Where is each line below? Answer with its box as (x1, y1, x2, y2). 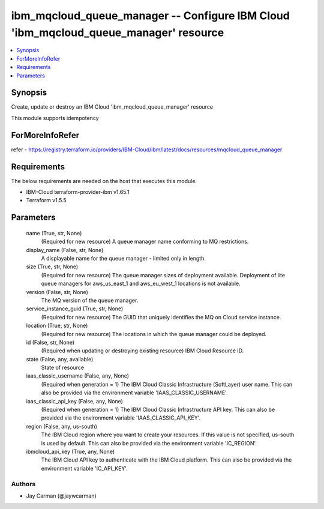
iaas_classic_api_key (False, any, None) (26, 397, 123, 405)
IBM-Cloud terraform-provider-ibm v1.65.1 (26, 188, 130, 196)
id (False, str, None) (26, 339, 75, 346)
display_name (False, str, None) (26, 246, 104, 253)
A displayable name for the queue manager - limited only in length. (41, 254, 206, 262)
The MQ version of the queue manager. (41, 297, 139, 304)
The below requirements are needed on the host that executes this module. (11, 177, 197, 184)
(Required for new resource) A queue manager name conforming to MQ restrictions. (41, 238, 249, 245)
